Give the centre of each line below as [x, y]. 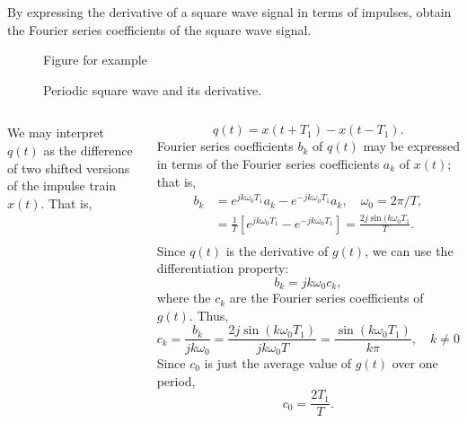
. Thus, [209, 315]
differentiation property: [223, 268]
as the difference [88, 150]
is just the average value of [278, 362]
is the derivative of [277, 250]
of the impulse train [62, 185]
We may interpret [56, 132]
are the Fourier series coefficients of [326, 298]
